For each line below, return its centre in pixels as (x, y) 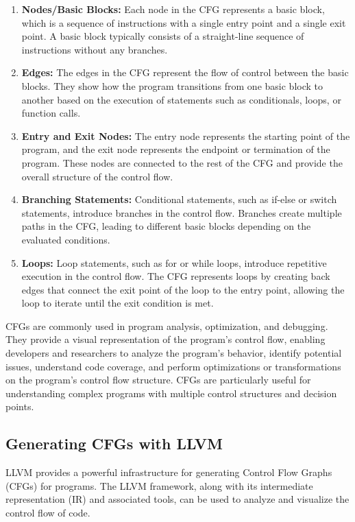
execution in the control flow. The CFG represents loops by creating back (176, 276)
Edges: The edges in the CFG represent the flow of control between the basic (185, 72)
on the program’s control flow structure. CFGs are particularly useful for (158, 380)
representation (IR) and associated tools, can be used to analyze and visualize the (177, 499)
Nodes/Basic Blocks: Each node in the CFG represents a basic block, (173, 9)
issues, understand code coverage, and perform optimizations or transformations (173, 366)
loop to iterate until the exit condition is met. (118, 303)
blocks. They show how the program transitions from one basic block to (172, 85)
